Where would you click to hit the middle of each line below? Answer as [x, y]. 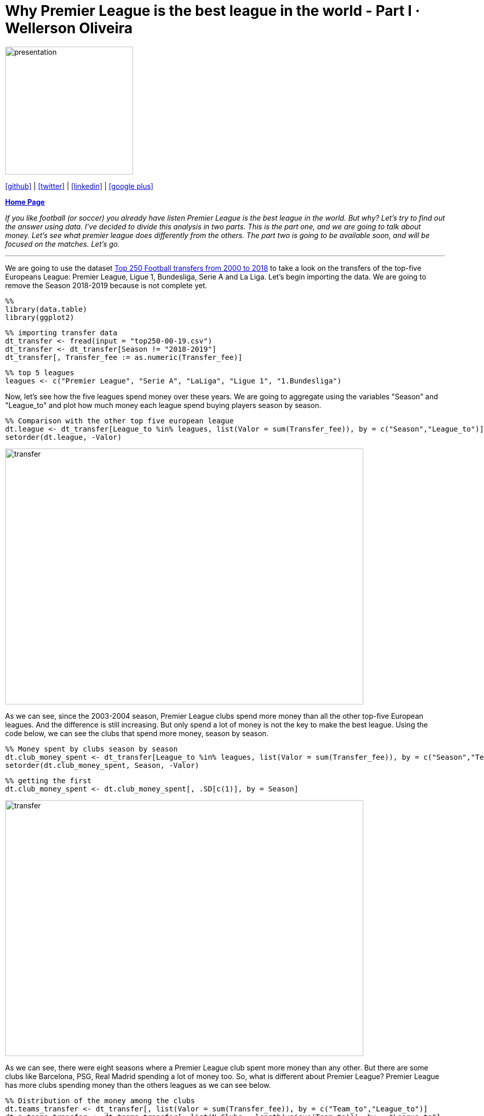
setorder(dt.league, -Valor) [63, 437]
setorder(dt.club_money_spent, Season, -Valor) [102, 765]
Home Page [25, 202]
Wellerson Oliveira [69, 28]
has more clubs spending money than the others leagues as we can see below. [138, 1085]
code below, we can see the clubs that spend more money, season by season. [137, 733]
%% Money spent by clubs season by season [92, 749]
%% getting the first [48, 780]
